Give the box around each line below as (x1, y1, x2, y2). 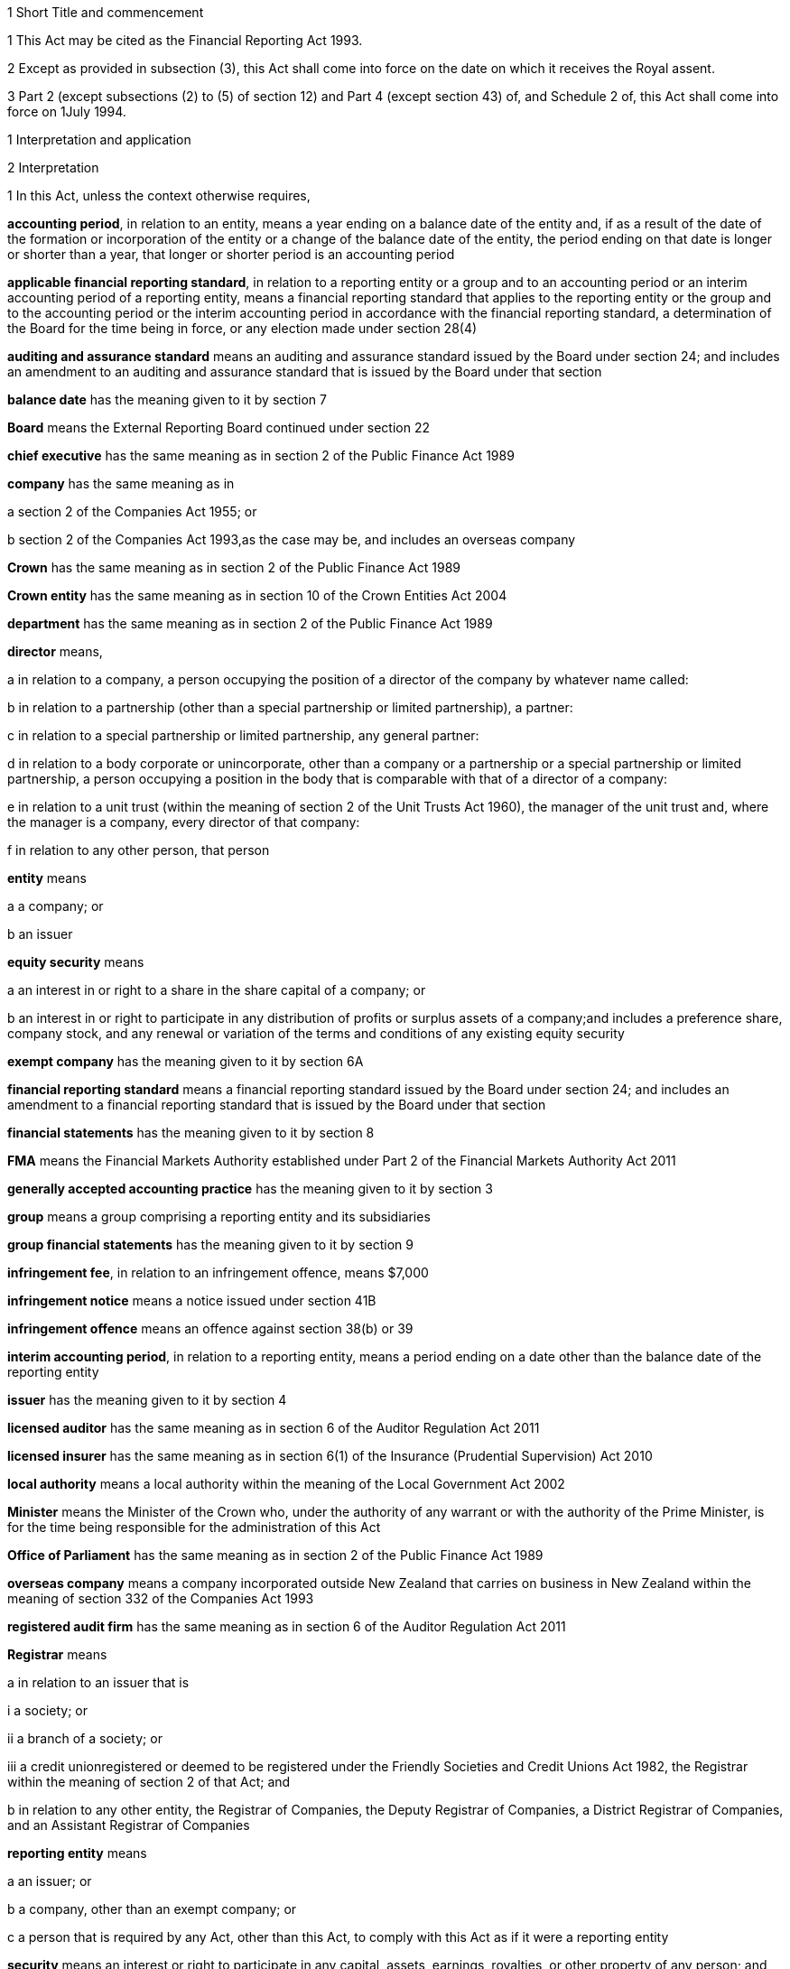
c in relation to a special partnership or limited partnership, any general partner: (7, 728, 479, 743)
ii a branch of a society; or (7, 1731, 163, 1746)
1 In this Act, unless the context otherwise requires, (7, 188, 311, 203)
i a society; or (7, 1703, 88, 1718)
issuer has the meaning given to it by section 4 (7, 1392, 287, 1407)
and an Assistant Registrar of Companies (7, 1817, 250, 1833)
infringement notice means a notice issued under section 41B (7, 1293, 376, 1308)
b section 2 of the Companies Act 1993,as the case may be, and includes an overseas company (7, 532, 576, 547)
